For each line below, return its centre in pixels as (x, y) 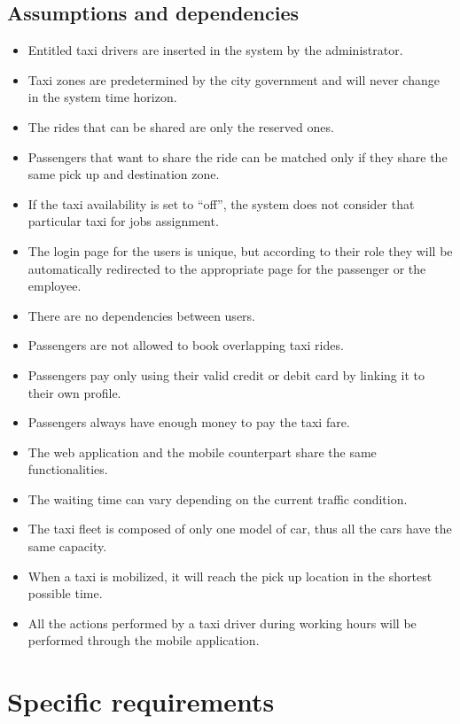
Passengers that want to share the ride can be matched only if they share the (238, 156)
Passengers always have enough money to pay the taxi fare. (189, 422)
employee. (55, 286)
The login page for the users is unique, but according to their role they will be (240, 250)
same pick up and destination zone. (124, 174)
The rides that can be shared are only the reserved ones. (181, 126)
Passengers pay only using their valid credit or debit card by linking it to (226, 374)
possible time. (65, 593)
